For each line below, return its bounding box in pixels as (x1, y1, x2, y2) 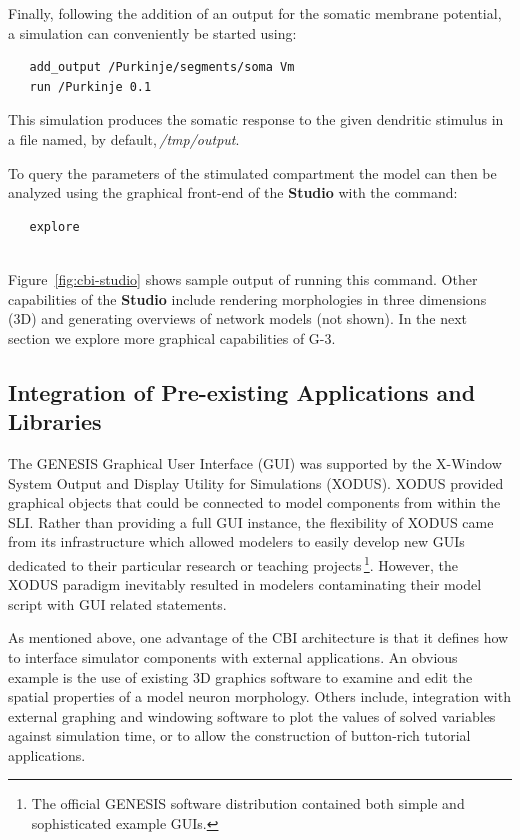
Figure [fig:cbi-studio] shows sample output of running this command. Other (8, 268, 478, 289)
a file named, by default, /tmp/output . (8, 128, 240, 149)
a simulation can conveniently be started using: (8, 22, 297, 43)
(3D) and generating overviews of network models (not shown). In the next (8, 308, 468, 329)
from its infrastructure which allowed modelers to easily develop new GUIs (8, 531, 465, 552)
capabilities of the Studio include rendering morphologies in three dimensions (8, 288, 487, 309)
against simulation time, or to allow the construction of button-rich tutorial (8, 725, 471, 746)
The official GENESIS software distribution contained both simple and (31, 793, 465, 814)
